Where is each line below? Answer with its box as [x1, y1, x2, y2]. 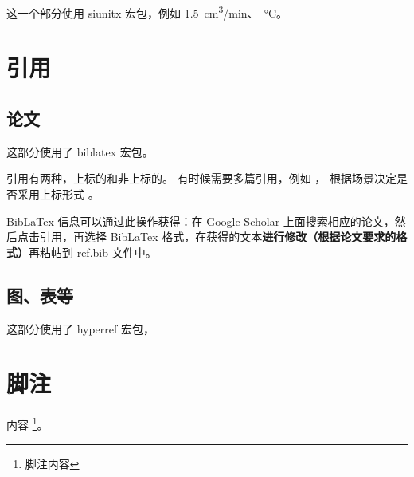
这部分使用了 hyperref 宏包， [6, 320, 154, 337]
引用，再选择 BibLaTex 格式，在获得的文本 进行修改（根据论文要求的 [39, 228, 396, 245]
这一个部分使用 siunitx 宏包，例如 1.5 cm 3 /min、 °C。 [6, 2, 288, 21]
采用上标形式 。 [17, 186, 100, 203]
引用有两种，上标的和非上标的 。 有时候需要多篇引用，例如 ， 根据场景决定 [6, 170, 396, 187]
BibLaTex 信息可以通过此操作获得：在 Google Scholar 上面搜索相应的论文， [6, 212, 395, 229]
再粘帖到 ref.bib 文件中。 [29, 243, 157, 260]
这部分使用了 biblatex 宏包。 [6, 143, 154, 160]
